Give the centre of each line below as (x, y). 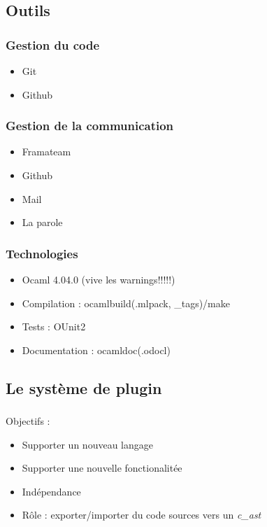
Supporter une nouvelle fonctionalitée (102, 468)
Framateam (46, 152)
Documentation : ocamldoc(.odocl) (96, 350)
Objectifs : (28, 421)
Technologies (42, 253)
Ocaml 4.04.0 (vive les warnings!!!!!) (99, 279)
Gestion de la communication (90, 126)
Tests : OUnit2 (54, 326)
